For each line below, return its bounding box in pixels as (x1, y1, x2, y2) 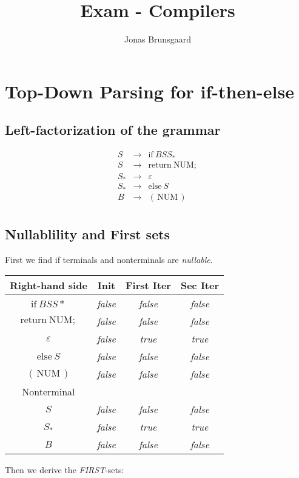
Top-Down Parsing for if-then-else (5, 78, 294, 103)
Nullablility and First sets (5, 225, 170, 244)
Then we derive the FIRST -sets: (5, 463, 124, 476)
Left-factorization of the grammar (5, 120, 221, 139)
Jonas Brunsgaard (124, 33, 191, 46)
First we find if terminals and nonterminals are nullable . (5, 253, 213, 265)
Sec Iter (180, 278, 220, 293)
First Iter (125, 278, 171, 293)
